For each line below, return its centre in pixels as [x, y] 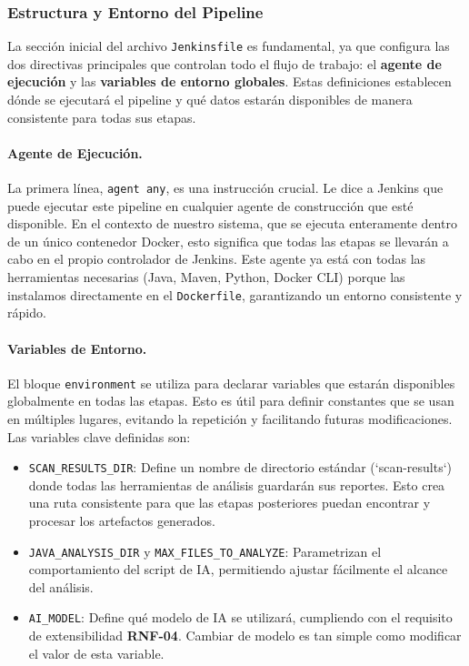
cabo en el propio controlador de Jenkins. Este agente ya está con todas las [217, 259]
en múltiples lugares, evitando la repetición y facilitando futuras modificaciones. [230, 418]
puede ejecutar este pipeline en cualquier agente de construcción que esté [210, 205]
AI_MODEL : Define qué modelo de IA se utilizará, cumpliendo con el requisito [240, 617]
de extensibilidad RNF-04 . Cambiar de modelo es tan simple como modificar [245, 636]
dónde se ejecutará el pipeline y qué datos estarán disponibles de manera [210, 100]
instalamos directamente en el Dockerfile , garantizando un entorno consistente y [235, 294]
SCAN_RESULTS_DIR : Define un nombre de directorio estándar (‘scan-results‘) [240, 467]
